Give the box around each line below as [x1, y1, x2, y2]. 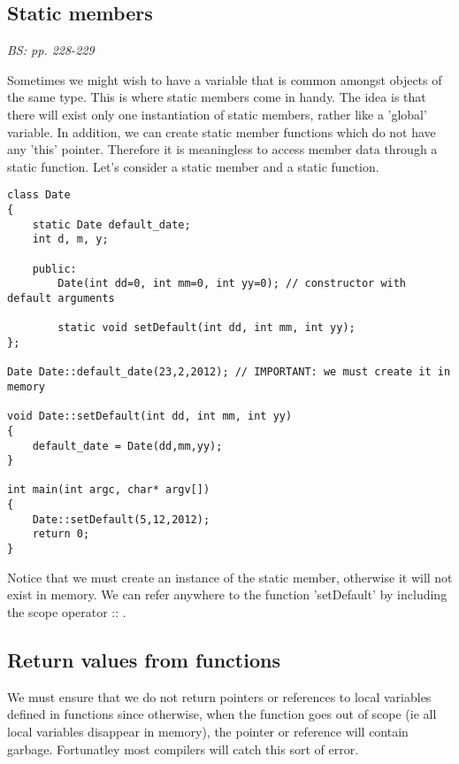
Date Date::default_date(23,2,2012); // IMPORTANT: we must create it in [7, 366, 451, 379]
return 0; [32, 528, 90, 541]
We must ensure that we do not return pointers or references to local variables [7, 687, 432, 706]
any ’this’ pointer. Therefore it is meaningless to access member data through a [7, 140, 438, 158]
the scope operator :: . [7, 602, 126, 621]
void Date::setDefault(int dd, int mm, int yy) [7, 410, 293, 423]
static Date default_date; [32, 218, 191, 231]
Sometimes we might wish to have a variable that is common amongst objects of [7, 70, 442, 89]
